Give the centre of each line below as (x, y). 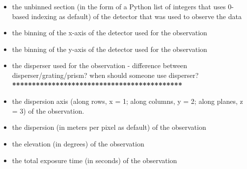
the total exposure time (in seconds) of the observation (95, 160)
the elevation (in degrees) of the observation (78, 143)
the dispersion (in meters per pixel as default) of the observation (109, 127)
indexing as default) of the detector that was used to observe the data (136, 16)
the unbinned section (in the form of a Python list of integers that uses (119, 6)
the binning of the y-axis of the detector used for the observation (110, 49)
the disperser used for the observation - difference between (100, 65)
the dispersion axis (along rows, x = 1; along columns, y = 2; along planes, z (127, 101)
